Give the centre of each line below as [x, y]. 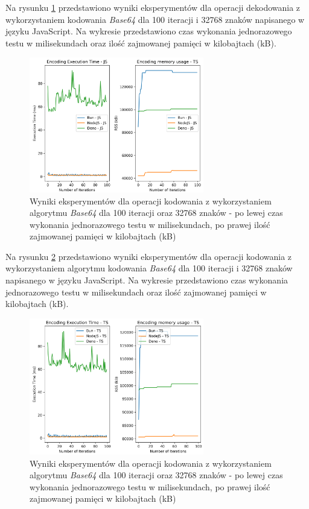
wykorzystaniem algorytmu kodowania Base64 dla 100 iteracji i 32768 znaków [149, 268]
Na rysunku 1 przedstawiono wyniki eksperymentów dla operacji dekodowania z [153, 7]
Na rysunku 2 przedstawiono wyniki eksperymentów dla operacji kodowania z [149, 256]
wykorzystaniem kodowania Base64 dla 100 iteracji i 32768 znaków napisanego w [155, 19]
